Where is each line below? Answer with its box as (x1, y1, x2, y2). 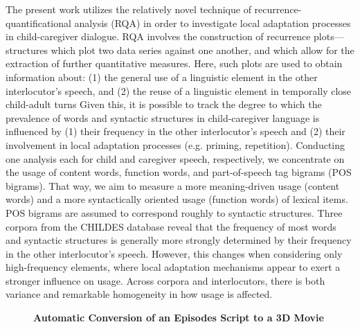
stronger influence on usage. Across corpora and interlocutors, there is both (6, 273, 325, 287)
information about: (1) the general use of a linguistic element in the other (6, 69, 318, 84)
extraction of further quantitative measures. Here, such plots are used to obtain (6, 56, 343, 71)
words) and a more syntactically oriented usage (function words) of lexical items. (6, 192, 348, 206)
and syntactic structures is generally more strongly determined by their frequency (6, 233, 352, 247)
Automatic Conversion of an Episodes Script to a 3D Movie (33, 310, 324, 325)
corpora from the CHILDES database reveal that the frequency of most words (6, 219, 336, 233)
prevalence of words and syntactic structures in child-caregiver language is (6, 110, 320, 125)
